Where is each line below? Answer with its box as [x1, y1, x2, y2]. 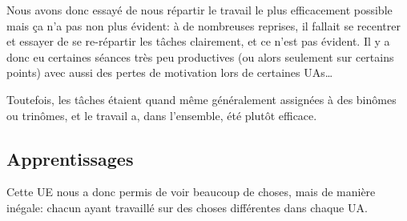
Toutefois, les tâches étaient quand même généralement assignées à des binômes [6, 90, 397, 107]
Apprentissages [6, 146, 134, 171]
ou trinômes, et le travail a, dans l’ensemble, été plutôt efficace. [6, 106, 317, 123]
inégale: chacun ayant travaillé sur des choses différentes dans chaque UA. [6, 199, 368, 215]
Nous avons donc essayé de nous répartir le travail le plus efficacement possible [6, 2, 393, 18]
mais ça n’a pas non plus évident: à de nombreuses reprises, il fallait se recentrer [6, 17, 401, 34]
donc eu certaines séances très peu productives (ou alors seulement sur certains [6, 48, 394, 65]
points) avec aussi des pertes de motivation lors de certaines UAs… [6, 64, 333, 81]
